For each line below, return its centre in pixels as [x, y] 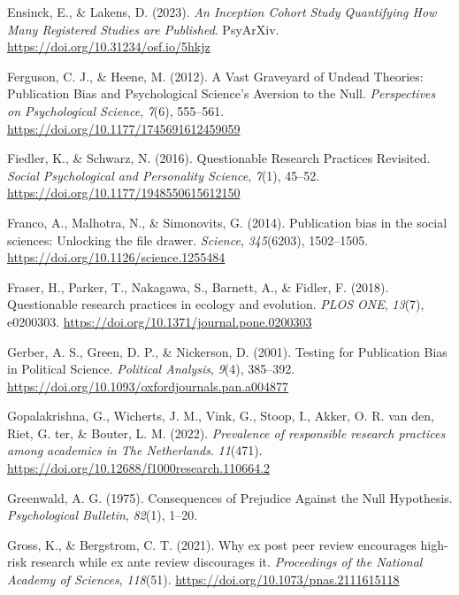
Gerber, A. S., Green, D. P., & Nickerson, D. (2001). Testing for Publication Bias [227, 351]
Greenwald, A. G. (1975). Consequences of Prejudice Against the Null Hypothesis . [230, 497]
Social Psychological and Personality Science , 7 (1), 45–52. [164, 175]
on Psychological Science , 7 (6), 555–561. [116, 110]
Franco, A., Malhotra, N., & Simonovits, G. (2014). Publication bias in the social [227, 222]
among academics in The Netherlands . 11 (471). [135, 450]
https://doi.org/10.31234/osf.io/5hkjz [109, 46]
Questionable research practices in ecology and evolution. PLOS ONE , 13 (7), [216, 304]
